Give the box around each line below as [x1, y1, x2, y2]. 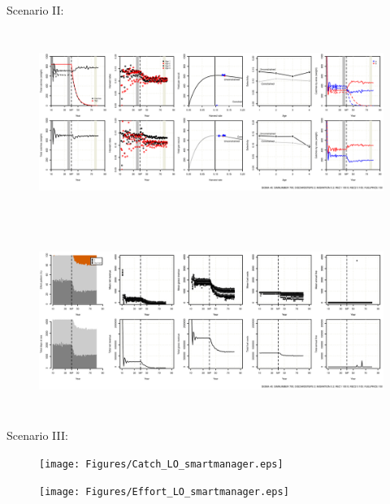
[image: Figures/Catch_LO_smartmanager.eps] [39, 458, 284, 470]
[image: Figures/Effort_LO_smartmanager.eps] [39, 485, 289, 498]
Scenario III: [6, 427, 68, 444]
